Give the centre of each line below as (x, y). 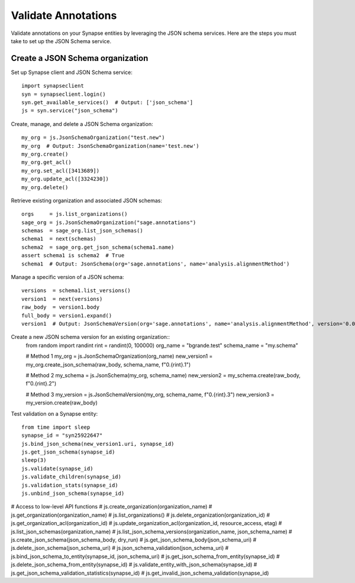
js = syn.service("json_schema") (70, 111)
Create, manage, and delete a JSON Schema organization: (82, 124)
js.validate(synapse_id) (57, 468)
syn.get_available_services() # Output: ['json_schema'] (107, 103)
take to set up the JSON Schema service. (61, 41)
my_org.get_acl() (46, 162)
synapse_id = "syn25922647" (62, 435)
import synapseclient (53, 86)
